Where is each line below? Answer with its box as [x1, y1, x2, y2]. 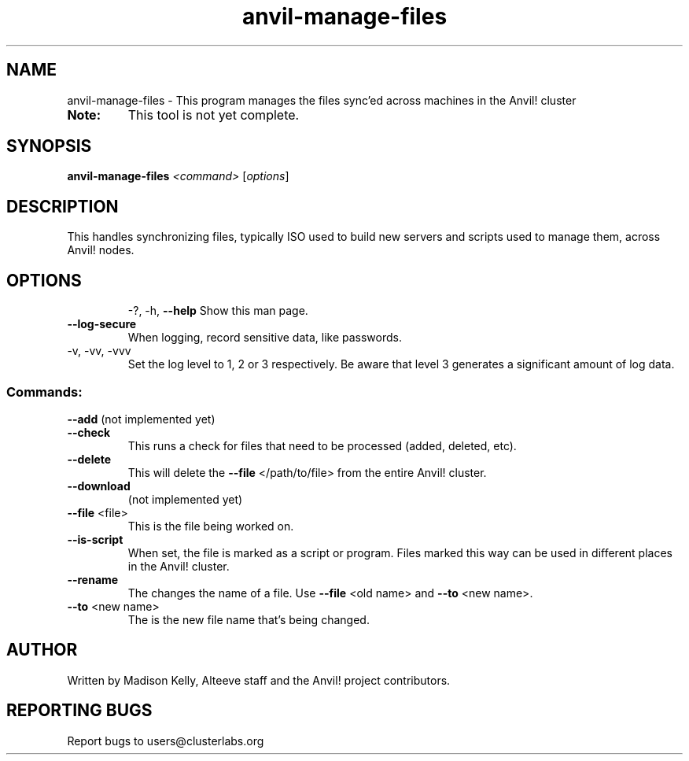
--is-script [67, 532, 123, 546]
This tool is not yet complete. [127, 106, 300, 123]
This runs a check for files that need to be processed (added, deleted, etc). [127, 438, 517, 453]
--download [67, 478, 131, 493]
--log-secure [67, 317, 137, 331]
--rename [67, 572, 119, 586]
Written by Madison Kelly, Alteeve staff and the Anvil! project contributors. [67, 673, 451, 687]
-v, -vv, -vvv [67, 344, 131, 358]
